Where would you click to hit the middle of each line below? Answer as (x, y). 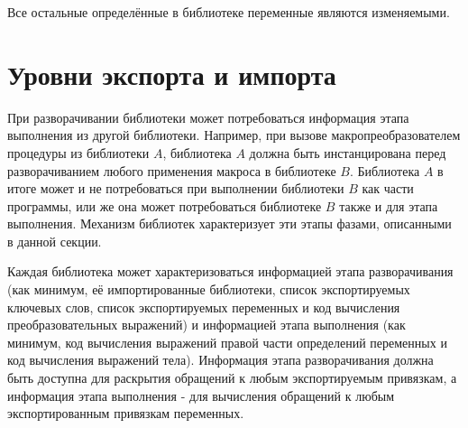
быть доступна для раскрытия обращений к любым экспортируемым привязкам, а (232, 378)
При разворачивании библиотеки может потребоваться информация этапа (208, 117)
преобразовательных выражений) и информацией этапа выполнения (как (206, 325)
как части (388, 188)
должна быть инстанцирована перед (348, 152)
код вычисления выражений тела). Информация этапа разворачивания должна (220, 360)
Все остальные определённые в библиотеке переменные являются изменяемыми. (229, 12)
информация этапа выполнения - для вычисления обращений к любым (201, 395)
